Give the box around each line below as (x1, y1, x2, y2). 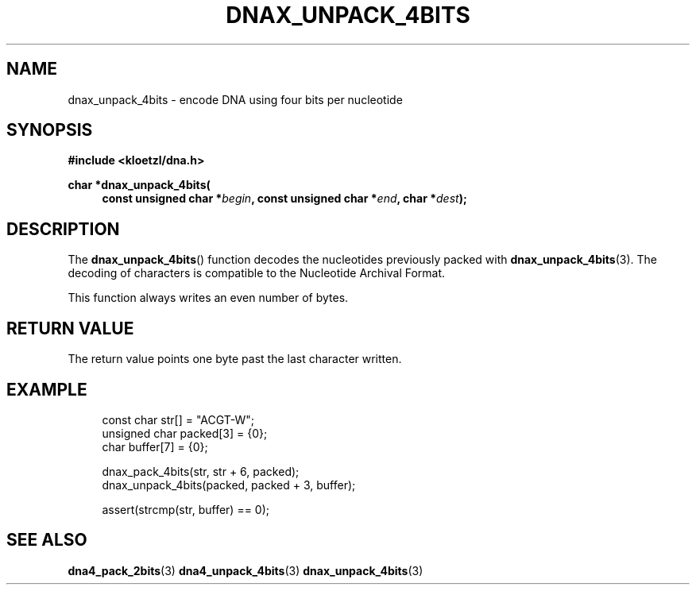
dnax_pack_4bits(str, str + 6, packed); (102, 464, 300, 478)
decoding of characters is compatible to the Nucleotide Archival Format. (68, 266, 446, 280)
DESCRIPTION (6, 218, 120, 239)
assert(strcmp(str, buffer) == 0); (102, 502, 270, 516)
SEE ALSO (6, 530, 87, 550)
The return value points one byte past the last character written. (68, 352, 402, 366)
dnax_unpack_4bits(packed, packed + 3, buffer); (102, 477, 356, 492)
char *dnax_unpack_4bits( (68, 178, 211, 192)
